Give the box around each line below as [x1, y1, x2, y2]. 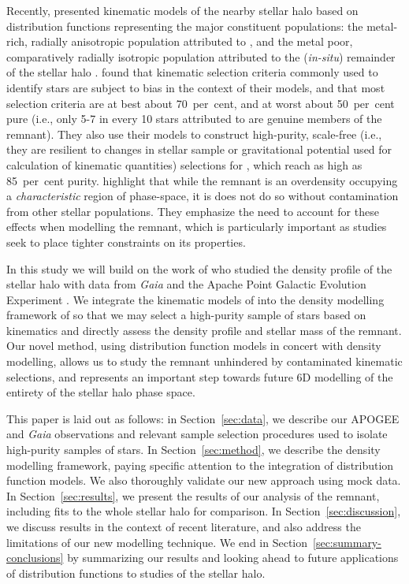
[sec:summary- [313, 534, 381, 550]
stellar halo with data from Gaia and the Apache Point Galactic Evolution [6, 276, 366, 292]
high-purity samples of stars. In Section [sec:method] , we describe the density [6, 441, 381, 458]
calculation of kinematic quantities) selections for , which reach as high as [6, 156, 363, 173]
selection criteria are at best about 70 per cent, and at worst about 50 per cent [6, 95, 395, 111]
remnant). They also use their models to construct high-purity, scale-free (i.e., [6, 125, 382, 142]
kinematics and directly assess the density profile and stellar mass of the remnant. [6, 322, 402, 338]
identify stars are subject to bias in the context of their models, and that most [6, 79, 385, 95]
